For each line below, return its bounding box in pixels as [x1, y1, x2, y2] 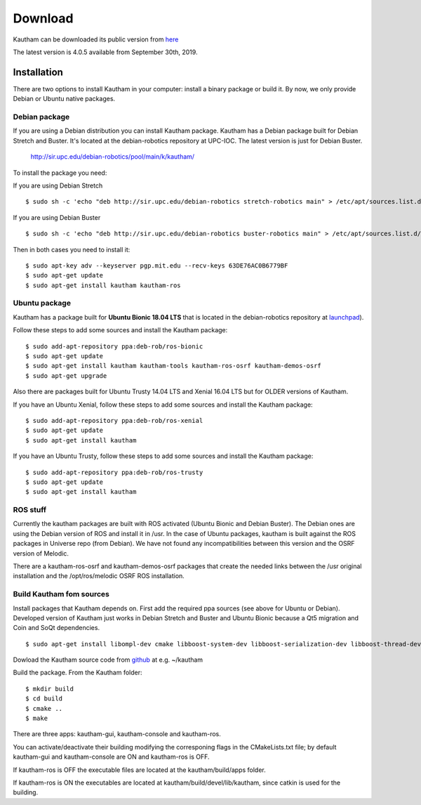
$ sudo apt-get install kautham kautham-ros [25, 281, 182, 289]
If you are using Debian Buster [13, 213, 101, 221]
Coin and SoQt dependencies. [13, 624, 100, 632]
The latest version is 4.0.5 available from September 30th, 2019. [13, 48, 198, 56]
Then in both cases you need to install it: [13, 245, 131, 254]
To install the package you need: [13, 169, 107, 177]
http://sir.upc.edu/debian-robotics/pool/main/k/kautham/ [30, 152, 195, 161]
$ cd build [25, 695, 63, 702]
